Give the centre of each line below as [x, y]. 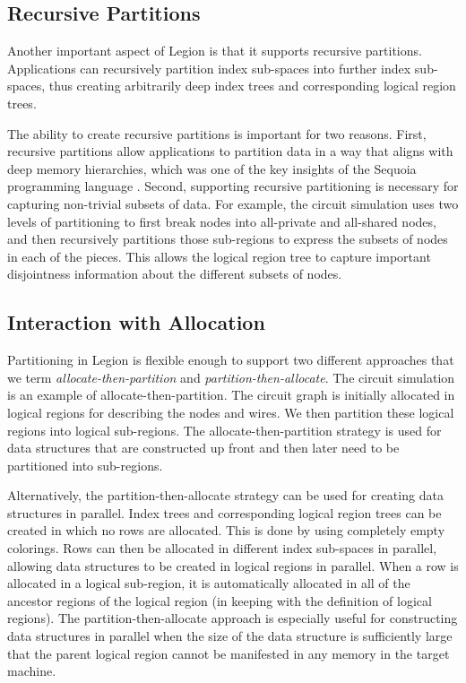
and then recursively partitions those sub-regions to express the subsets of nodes [228, 239]
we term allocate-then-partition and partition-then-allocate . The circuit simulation [231, 377]
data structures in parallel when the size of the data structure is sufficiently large [230, 636]
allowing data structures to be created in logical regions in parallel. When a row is [233, 565]
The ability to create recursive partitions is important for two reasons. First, [217, 133]
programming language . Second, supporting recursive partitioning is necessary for [233, 186]
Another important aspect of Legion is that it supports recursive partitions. [215, 51]
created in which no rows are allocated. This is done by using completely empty [226, 530]
